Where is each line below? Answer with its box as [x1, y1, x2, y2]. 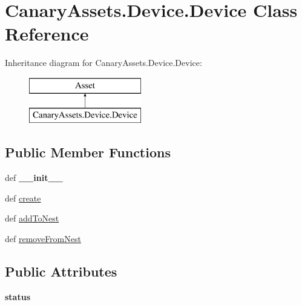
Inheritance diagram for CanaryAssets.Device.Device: [5, 56, 202, 69]
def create [5, 191, 41, 204]
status [5, 290, 30, 303]
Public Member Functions [5, 143, 171, 162]
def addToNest [5, 212, 59, 225]
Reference [5, 21, 89, 46]
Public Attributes [5, 262, 117, 281]
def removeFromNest [5, 232, 81, 245]
